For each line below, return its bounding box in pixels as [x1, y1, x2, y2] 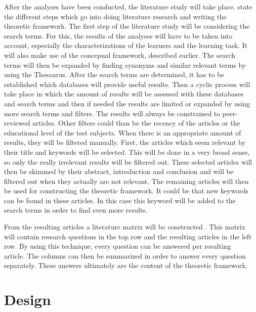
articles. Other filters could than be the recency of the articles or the [32, 118, 240, 128]
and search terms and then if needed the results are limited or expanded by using [4, 98, 250, 108]
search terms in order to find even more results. [4, 205, 148, 215]
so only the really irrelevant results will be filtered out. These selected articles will [4, 156, 252, 167]
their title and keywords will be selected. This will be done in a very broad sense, [4, 146, 250, 157]
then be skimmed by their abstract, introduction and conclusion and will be [4, 166, 234, 177]
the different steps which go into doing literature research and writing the [4, 11, 227, 21]
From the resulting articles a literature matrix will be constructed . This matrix [4, 222, 246, 232]
